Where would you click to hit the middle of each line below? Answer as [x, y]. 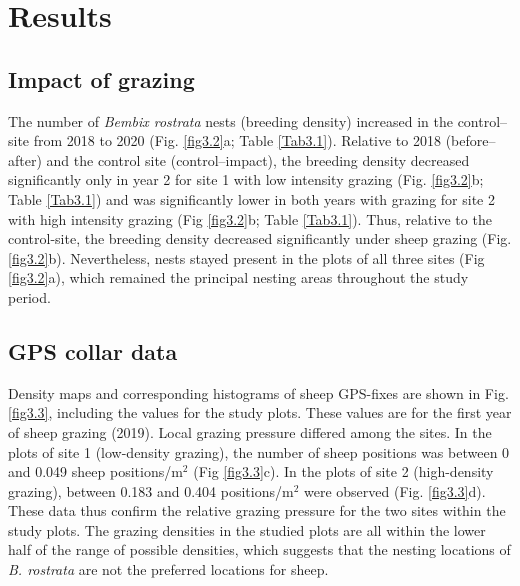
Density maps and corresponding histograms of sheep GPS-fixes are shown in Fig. [258, 392]
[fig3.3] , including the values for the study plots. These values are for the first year [260, 412]
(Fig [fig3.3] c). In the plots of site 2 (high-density [343, 471]
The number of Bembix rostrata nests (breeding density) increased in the [230, 120]
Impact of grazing [101, 78]
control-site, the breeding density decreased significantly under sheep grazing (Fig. [260, 238]
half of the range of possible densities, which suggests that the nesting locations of [259, 549]
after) [25, 159]
